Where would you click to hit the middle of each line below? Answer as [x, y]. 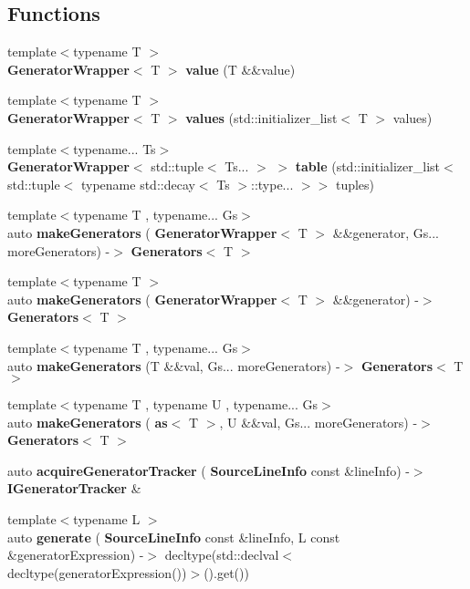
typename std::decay [138, 184]
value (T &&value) [240, 69]
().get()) [226, 572]
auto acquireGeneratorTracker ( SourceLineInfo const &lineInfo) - [209, 470]
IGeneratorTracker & [74, 488]
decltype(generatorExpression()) [97, 572]
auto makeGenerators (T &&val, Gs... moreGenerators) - [174, 365]
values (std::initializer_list [261, 117]
